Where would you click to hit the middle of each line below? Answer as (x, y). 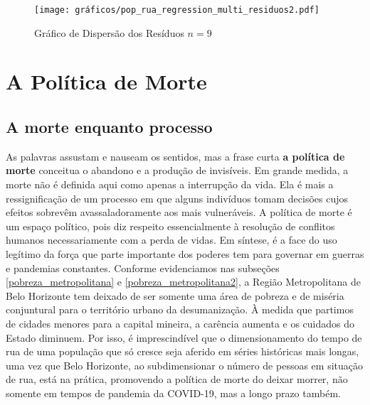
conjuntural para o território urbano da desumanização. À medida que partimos (180, 309)
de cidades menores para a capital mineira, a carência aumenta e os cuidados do (180, 323)
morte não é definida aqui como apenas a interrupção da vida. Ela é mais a (170, 184)
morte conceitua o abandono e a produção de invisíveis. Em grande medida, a (177, 170)
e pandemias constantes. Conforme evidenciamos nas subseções (143, 268)
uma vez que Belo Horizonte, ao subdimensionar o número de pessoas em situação (184, 365)
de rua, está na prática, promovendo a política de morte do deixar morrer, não (177, 379)
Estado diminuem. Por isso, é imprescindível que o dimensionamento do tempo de (184, 337)
